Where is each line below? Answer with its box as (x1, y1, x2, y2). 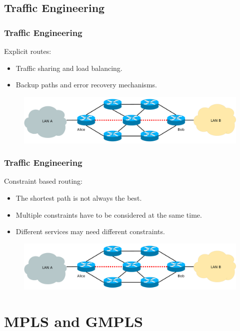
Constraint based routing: (4, 176, 82, 186)
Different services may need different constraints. (15, 226, 165, 237)
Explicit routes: (4, 46, 51, 56)
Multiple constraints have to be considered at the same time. (15, 209, 202, 220)
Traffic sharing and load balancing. (15, 62, 122, 73)
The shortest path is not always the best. (15, 192, 142, 203)
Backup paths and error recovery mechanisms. (15, 79, 157, 90)
